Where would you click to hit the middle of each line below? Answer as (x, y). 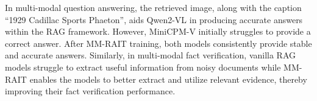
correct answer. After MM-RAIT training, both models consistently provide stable (158, 43)
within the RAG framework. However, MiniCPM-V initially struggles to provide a (158, 31)
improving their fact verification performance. (90, 91)
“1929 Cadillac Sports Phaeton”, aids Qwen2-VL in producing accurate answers (154, 19)
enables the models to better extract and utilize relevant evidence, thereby (168, 79)
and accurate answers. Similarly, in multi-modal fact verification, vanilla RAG (151, 55)
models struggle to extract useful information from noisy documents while (143, 67)
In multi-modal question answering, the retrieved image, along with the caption (153, 7)
